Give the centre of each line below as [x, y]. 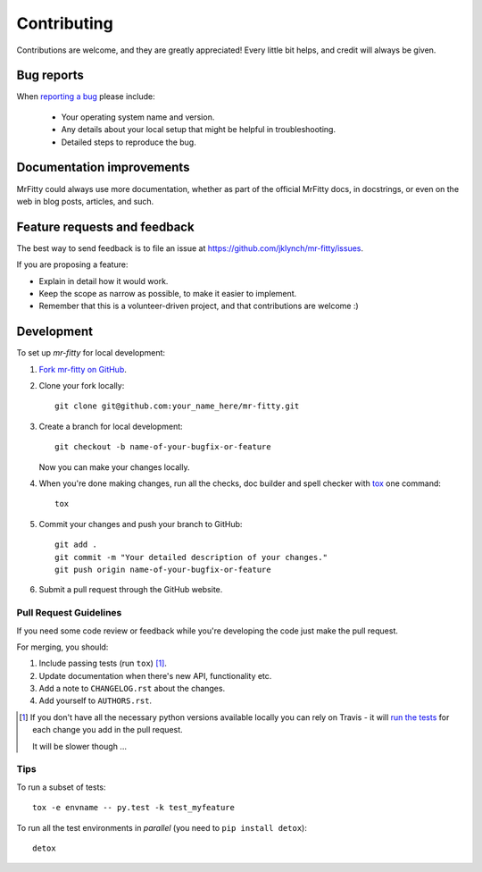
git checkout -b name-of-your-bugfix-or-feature [163, 447]
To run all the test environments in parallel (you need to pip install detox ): [162, 827]
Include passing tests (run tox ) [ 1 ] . [103, 663]
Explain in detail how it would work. [104, 281]
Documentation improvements [103, 168]
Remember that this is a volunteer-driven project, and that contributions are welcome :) [199, 306]
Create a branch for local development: [111, 426]
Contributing [65, 23]
